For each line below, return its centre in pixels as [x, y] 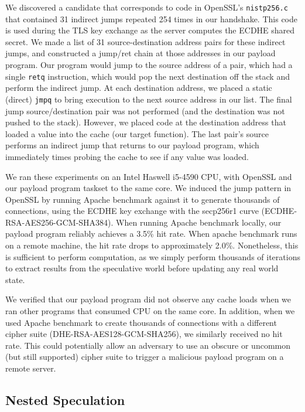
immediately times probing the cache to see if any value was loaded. [127, 156]
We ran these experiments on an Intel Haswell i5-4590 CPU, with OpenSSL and [149, 176]
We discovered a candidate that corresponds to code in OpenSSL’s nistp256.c [147, 7]
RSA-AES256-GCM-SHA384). [59, 222]
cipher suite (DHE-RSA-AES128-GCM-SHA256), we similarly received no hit [144, 334]
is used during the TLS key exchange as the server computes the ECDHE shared [150, 30]
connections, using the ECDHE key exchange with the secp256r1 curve [132, 211]
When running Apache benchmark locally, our [199, 222]
